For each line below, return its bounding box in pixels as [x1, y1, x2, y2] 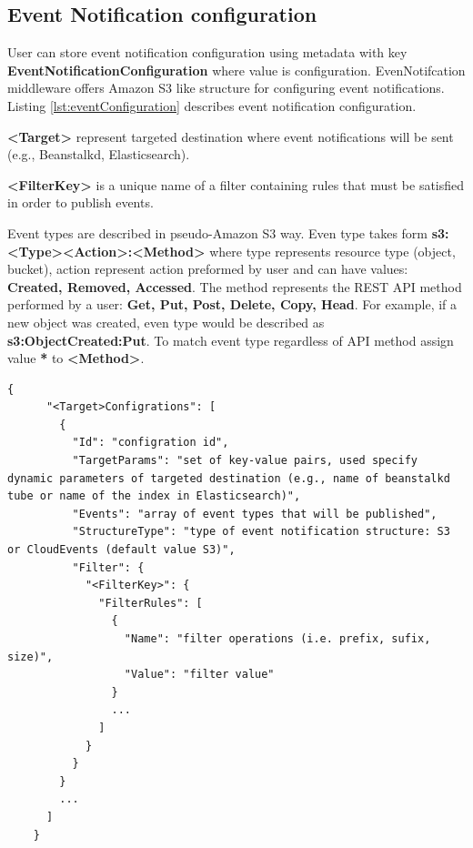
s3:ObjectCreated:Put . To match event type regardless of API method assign [7, 330, 454, 349]
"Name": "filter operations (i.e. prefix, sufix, [124, 632, 431, 646]
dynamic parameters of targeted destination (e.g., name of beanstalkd [7, 471, 450, 485]
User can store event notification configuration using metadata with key [7, 43, 408, 62]
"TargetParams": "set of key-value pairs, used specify [72, 454, 418, 468]
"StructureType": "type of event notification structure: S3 [72, 525, 450, 539]
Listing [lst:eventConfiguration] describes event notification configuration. [7, 96, 417, 115]
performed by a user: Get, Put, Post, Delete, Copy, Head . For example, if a [7, 295, 458, 314]
